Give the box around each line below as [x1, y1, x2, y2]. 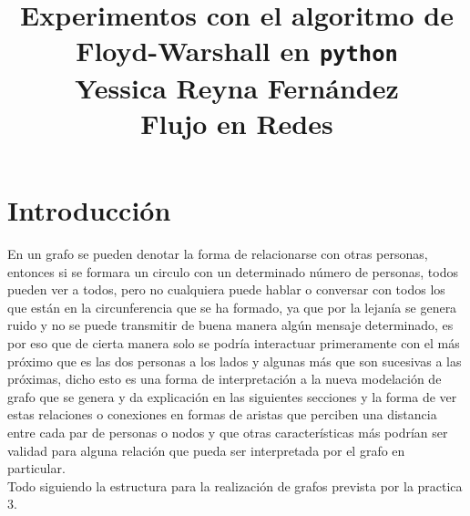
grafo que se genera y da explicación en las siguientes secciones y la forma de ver [7, 387, 457, 406]
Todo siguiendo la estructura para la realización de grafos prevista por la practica [7, 476, 463, 495]
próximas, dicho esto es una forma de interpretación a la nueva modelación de [7, 369, 442, 388]
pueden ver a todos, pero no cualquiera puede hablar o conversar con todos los [7, 280, 445, 299]
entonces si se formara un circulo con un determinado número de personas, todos [7, 262, 458, 281]
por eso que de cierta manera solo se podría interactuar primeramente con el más [7, 333, 460, 352]
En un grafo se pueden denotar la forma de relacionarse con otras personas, [7, 244, 428, 263]
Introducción [7, 191, 171, 229]
